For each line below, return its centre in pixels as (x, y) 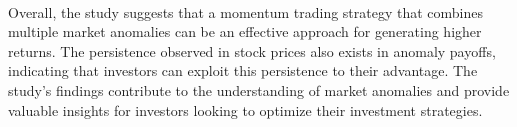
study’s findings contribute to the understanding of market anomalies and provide (259, 89)
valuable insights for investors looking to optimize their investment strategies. (245, 109)
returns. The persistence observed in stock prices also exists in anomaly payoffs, (252, 50)
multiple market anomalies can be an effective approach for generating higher (245, 31)
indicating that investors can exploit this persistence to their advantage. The (243, 70)
